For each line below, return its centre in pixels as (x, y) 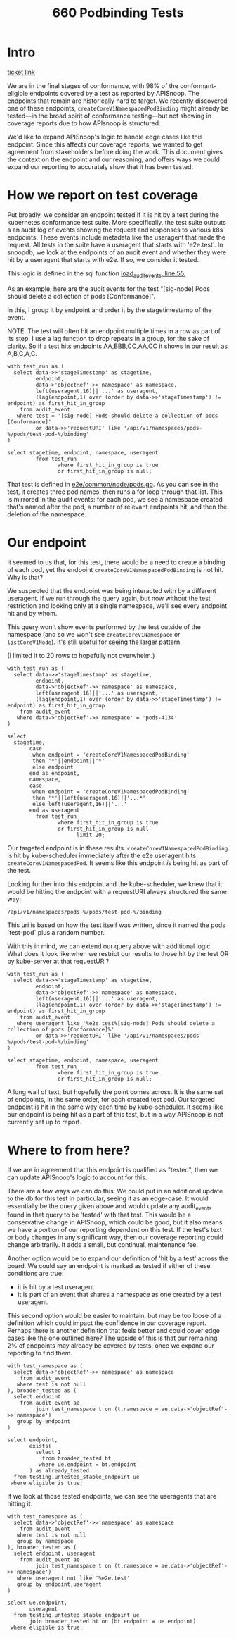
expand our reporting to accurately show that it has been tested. (100, 166)
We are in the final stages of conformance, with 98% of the (93, 85)
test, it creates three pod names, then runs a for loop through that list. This (115, 492)
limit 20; (91, 835)
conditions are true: (35, 1274)
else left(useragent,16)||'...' (80, 804)
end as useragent (54, 810)
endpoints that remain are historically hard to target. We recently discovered (117, 101)
